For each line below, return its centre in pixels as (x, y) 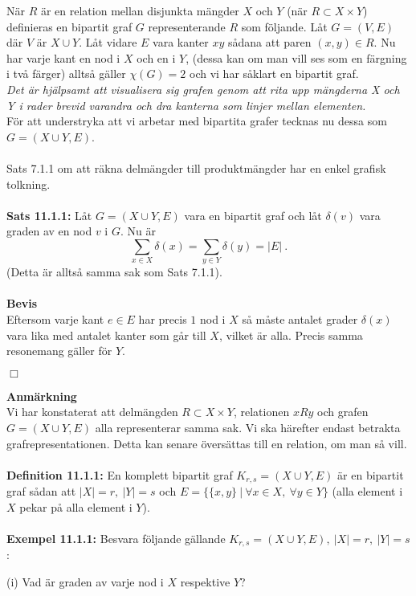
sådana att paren (270, 42)
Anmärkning (42, 396)
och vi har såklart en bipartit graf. (274, 73)
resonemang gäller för (59, 351)
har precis (163, 319)
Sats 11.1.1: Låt (49, 215)
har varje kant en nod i (63, 57)
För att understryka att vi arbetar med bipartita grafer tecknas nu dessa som (197, 121)
